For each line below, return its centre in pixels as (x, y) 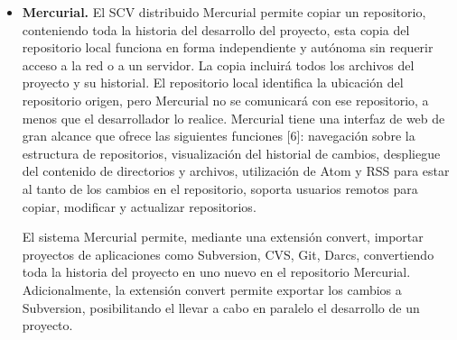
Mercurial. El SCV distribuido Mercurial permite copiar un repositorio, (224, 12)
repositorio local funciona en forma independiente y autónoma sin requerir (228, 47)
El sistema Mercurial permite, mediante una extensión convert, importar (223, 237)
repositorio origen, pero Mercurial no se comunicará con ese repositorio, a (225, 100)
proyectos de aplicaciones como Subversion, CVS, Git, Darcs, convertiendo (228, 254)
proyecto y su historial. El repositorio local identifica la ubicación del (213, 83)
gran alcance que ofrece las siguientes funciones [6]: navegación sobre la (219, 136)
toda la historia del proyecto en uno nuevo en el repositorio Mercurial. (216, 272)
